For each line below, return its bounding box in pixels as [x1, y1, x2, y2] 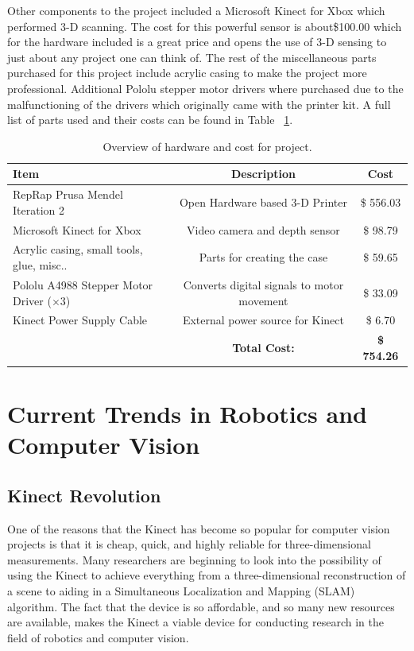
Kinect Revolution [7, 482, 161, 507]
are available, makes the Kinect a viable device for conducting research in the [7, 614, 384, 630]
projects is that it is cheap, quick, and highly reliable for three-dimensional [7, 536, 371, 552]
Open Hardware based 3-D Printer [179, 193, 347, 210]
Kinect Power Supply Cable [13, 312, 148, 328]
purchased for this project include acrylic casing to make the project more [7, 64, 367, 81]
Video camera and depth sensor [187, 221, 340, 238]
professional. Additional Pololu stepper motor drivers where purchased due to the [7, 79, 404, 96]
